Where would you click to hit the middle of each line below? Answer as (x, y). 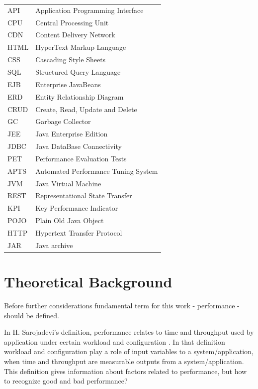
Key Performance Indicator (77, 208)
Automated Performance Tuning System (97, 171)
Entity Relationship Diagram (80, 96)
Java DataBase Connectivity (79, 146)
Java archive (54, 245)
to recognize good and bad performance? (66, 381)
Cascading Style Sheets (71, 60)
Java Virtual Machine (68, 183)
